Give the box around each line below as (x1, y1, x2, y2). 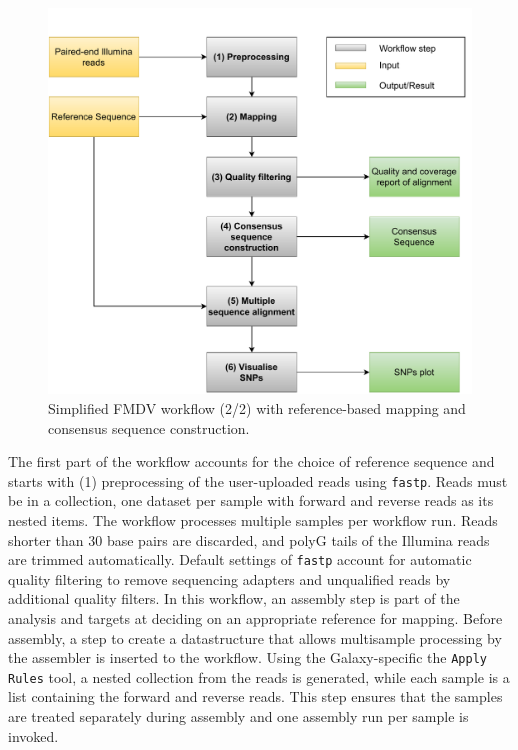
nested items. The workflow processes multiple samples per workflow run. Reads (8, 509, 498, 530)
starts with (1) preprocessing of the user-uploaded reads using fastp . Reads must (8, 470, 508, 491)
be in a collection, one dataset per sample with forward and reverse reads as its (8, 490, 494, 511)
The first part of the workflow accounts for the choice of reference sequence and (8, 451, 495, 472)
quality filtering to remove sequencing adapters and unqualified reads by (8, 568, 451, 589)
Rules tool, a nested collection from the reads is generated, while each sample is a (8, 666, 510, 687)
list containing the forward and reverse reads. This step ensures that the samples (8, 686, 503, 707)
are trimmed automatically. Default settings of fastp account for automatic (8, 549, 472, 570)
